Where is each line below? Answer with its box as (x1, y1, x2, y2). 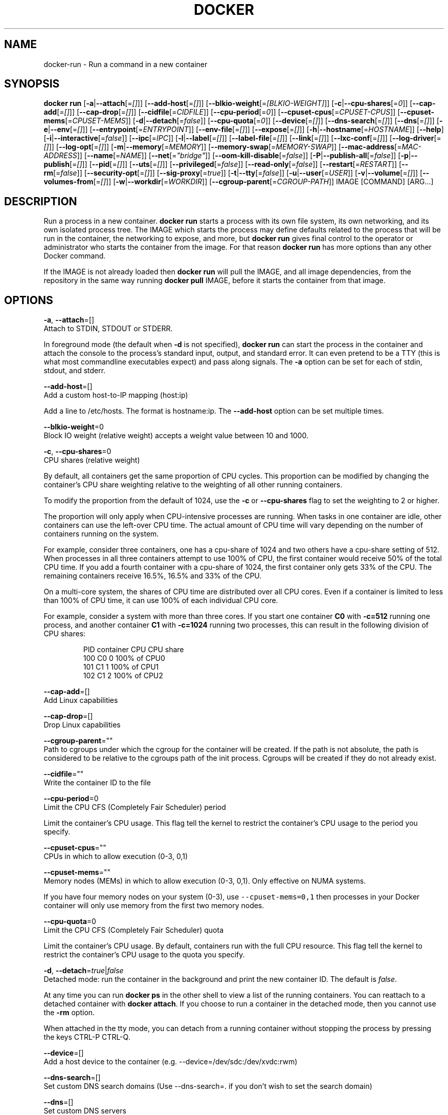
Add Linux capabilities (43, 696, 118, 705)
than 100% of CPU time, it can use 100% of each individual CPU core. (43, 596, 278, 605)
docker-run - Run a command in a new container (43, 59, 208, 69)
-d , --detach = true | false (43, 966, 124, 975)
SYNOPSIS (4, 77, 60, 91)
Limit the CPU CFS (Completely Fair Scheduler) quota (43, 926, 224, 935)
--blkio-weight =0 (43, 422, 104, 432)
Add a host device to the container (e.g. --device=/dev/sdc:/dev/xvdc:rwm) (43, 1057, 298, 1066)
